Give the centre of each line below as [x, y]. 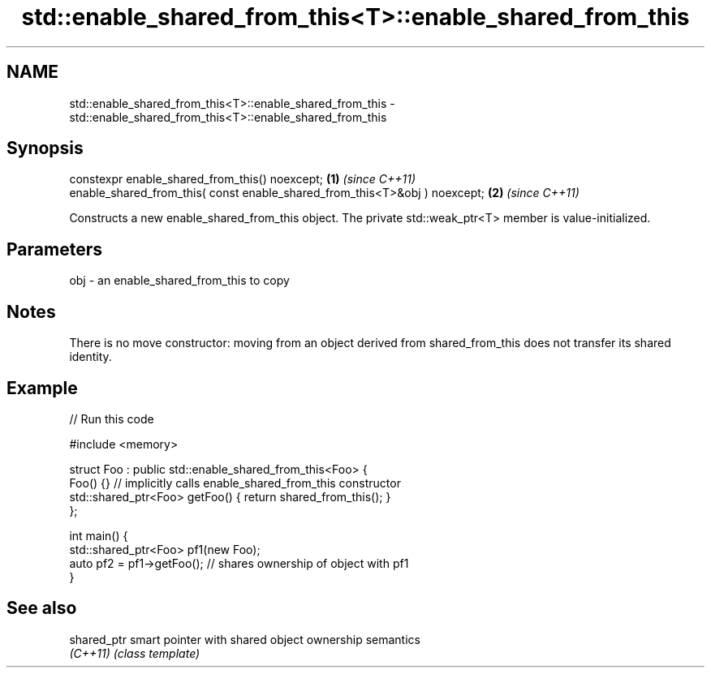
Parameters [54, 249]
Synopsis [45, 148]
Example [42, 388]
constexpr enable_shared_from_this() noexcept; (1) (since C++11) [242, 179]
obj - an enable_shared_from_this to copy [179, 281]
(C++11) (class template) [135, 653]
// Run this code [112, 419]
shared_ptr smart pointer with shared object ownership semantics [245, 639]
